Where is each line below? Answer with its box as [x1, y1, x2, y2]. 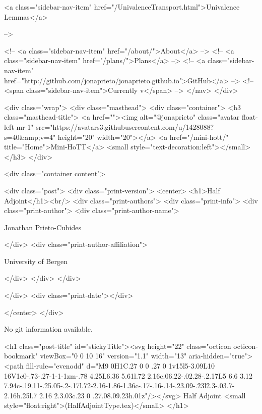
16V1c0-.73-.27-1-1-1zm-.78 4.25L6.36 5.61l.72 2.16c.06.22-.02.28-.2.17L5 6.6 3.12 [4, 370, 253, 381]
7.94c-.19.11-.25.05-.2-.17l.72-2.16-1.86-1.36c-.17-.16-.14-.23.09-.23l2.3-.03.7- [4, 380, 235, 391]
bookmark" [4, 350, 38, 361]
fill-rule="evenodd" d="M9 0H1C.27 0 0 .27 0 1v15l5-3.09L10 [26, 360, 215, 371]
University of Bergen [4, 255, 68, 266]
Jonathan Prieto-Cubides [4, 222, 81, 232]
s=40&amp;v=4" [4, 131, 56, 142]
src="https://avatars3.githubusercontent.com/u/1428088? [36, 121, 214, 132]
